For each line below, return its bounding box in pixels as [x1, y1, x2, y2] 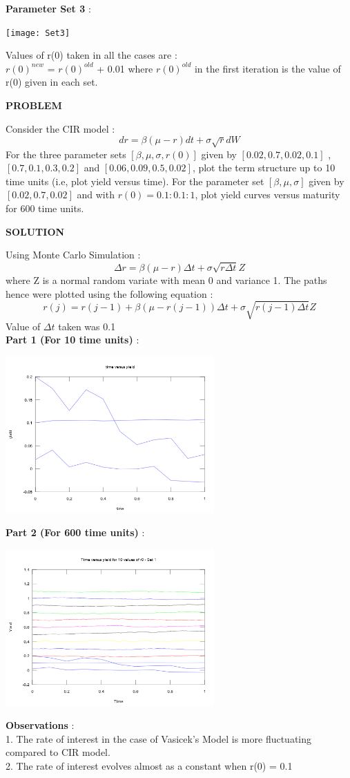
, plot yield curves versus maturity [195, 187, 340, 202]
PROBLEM [6, 98, 62, 113]
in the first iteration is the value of [194, 61, 341, 75]
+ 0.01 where [97, 61, 153, 75]
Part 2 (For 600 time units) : [6, 525, 145, 540]
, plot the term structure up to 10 [192, 160, 336, 175]
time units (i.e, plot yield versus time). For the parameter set [6, 173, 264, 188]
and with [77, 187, 115, 202]
